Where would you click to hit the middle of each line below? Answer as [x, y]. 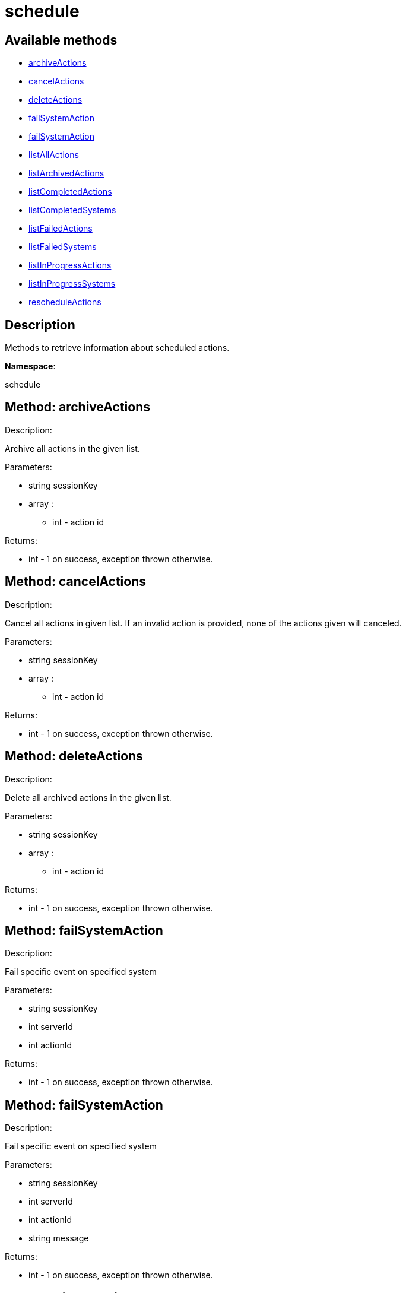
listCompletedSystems [72, 210]
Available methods [61, 40]
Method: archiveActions [78, 407]
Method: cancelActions [76, 582]
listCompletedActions [70, 192]
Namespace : [30, 366]
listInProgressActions [70, 265]
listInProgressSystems [72, 284]
